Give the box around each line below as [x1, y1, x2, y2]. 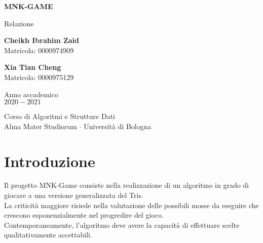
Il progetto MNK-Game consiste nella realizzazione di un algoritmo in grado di [4, 180, 249, 190]
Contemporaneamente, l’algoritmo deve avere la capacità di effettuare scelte [4, 219, 240, 230]
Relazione [4, 18, 34, 28]
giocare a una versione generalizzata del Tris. [4, 190, 143, 200]
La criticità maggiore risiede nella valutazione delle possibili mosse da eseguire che [4, 199, 259, 210]
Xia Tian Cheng [4, 62, 61, 72]
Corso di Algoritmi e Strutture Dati [4, 111, 116, 121]
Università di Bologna [84, 120, 152, 131]
